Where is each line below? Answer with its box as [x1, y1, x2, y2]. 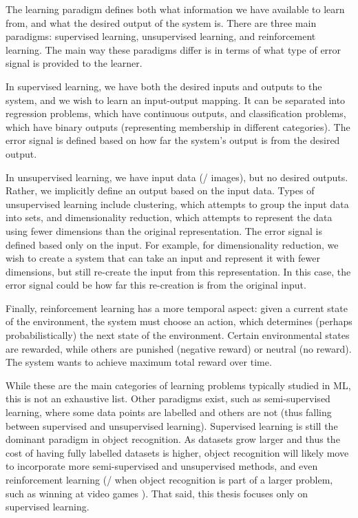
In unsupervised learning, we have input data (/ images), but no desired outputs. [6, 169, 348, 184]
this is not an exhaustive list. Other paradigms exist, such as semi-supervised [6, 391, 330, 406]
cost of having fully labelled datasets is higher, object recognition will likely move [6, 445, 349, 459]
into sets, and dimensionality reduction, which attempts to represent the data [6, 210, 333, 225]
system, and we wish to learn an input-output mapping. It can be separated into [6, 92, 346, 107]
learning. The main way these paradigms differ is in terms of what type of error [6, 42, 341, 56]
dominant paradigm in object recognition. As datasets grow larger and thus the [6, 432, 340, 446]
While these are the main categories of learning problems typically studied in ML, [6, 377, 351, 392]
